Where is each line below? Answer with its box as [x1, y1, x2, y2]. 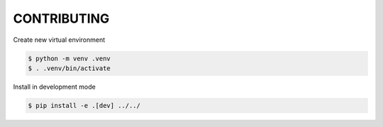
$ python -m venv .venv [28, 54, 111, 62]
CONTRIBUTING [13, 11, 110, 26]
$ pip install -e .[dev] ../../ [28, 101, 141, 109]
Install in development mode [13, 82, 96, 91]
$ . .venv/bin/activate [28, 64, 111, 72]
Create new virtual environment [13, 35, 106, 44]
